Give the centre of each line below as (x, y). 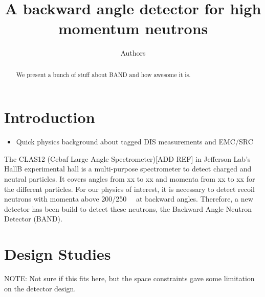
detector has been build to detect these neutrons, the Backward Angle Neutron (128, 208)
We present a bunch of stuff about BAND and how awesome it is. (103, 74)
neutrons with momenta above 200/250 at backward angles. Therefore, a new (129, 199)
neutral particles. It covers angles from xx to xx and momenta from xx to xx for (130, 179)
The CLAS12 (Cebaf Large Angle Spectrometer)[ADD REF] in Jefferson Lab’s (127, 158)
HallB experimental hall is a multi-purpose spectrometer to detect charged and (128, 169)
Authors (133, 53)
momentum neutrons (133, 28)
